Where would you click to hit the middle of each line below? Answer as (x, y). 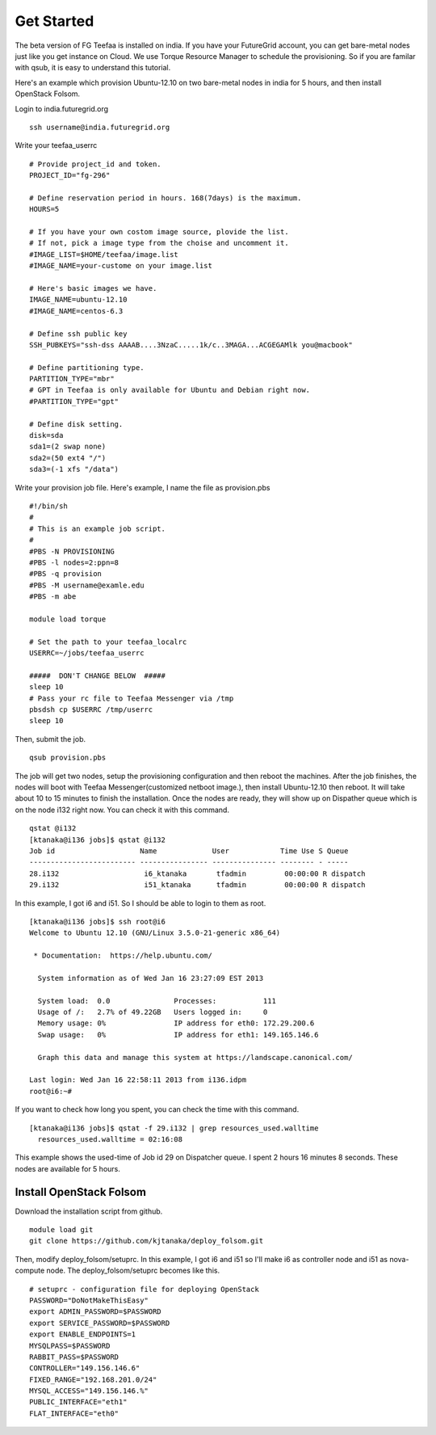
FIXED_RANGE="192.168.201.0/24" (93, 1379)
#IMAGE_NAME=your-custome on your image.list (121, 266)
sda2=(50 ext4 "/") (68, 458)
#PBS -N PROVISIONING (72, 551)
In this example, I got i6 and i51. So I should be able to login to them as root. (140, 903)
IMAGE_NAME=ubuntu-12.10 (78, 300)
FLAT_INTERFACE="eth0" (74, 1413)
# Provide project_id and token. (95, 164)
